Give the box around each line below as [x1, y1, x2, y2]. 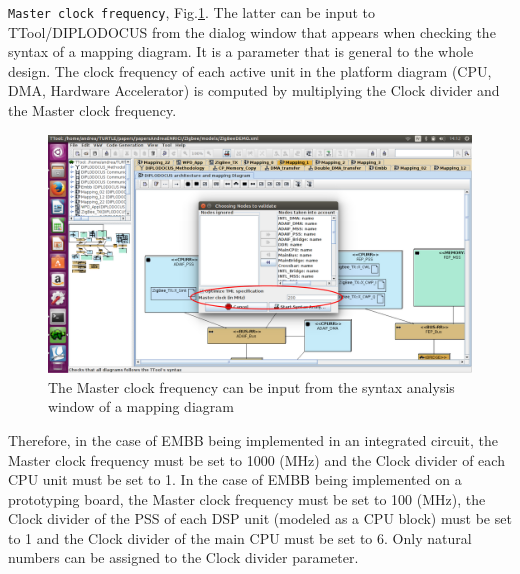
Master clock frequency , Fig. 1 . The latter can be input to [8, 2, 375, 22]
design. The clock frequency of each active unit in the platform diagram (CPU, [8, 60, 492, 81]
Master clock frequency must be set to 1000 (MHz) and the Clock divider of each [8, 449, 505, 470]
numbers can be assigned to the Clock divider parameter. [8, 547, 359, 568]
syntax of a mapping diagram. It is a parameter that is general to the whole [8, 41, 474, 62]
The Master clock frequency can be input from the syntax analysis [48, 376, 455, 397]
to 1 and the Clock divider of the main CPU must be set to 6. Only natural [8, 527, 472, 548]
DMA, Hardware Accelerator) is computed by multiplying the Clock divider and [8, 80, 500, 101]
